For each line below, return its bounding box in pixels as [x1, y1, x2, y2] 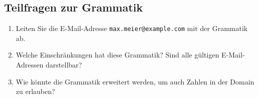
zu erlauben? [16, 86, 55, 96]
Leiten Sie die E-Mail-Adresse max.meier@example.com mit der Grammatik [16, 23, 248, 33]
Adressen [16, 59, 44, 70]
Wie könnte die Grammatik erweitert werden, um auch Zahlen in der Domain [16, 76, 254, 86]
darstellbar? [46, 59, 82, 70]
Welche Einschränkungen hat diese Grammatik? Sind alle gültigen [16, 49, 219, 60]
